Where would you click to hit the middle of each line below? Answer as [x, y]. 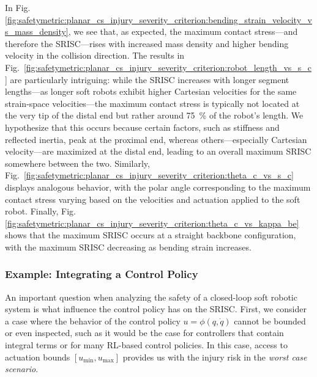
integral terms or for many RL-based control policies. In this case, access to [146, 345]
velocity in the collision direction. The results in [95, 55]
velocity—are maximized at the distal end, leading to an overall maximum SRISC [158, 151]
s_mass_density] [37, 31]
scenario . [22, 369]
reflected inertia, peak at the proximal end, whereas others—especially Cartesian [156, 139]
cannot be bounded [270, 320]
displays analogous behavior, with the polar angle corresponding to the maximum [158, 187]
